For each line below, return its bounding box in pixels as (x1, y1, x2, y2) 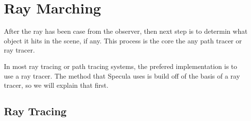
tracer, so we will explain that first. (4, 80, 109, 90)
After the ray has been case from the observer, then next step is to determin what (4, 26, 248, 36)
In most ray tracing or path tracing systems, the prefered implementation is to (4, 61, 237, 71)
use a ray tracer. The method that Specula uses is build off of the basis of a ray (4, 70, 240, 81)
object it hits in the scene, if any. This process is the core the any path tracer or (4, 35, 242, 45)
